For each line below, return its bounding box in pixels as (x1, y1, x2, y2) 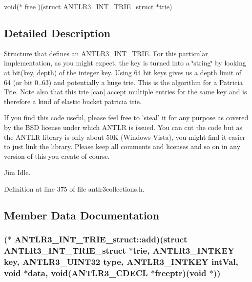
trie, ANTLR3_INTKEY (133, 244, 235, 257)
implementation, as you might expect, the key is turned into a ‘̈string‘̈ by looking (4, 58, 246, 68)
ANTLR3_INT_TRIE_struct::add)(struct (14, 233, 188, 245)
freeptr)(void (155, 266, 207, 279)
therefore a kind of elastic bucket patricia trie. (4, 96, 142, 106)
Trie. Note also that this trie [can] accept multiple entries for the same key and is (4, 87, 247, 97)
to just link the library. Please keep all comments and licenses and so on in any (4, 141, 241, 152)
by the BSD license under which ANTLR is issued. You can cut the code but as (4, 122, 243, 132)
